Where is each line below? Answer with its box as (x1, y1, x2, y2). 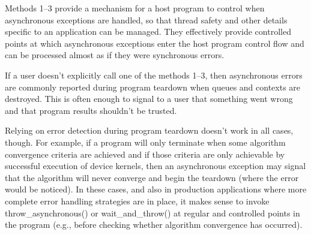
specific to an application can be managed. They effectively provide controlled (5, 25, 291, 38)
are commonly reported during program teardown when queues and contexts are (5, 80, 301, 93)
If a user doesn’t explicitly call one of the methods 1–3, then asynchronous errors (5, 68, 303, 81)
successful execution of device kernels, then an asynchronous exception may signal (5, 159, 306, 172)
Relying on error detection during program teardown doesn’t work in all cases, (5, 124, 294, 137)
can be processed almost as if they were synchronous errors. (5, 49, 225, 61)
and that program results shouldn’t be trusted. (5, 104, 177, 116)
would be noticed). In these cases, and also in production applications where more (5, 183, 307, 195)
